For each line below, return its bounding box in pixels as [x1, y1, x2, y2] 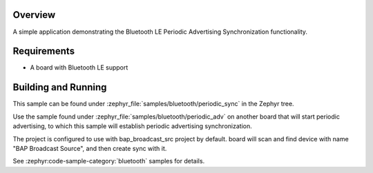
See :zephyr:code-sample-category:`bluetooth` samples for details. [12, 157, 205, 165]
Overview [12, 9, 56, 21]
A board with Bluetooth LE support [30, 63, 128, 72]
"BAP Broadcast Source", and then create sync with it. [12, 144, 167, 152]
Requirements [12, 45, 75, 57]
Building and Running [12, 81, 107, 93]
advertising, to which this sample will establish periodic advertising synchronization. [12, 122, 252, 130]
